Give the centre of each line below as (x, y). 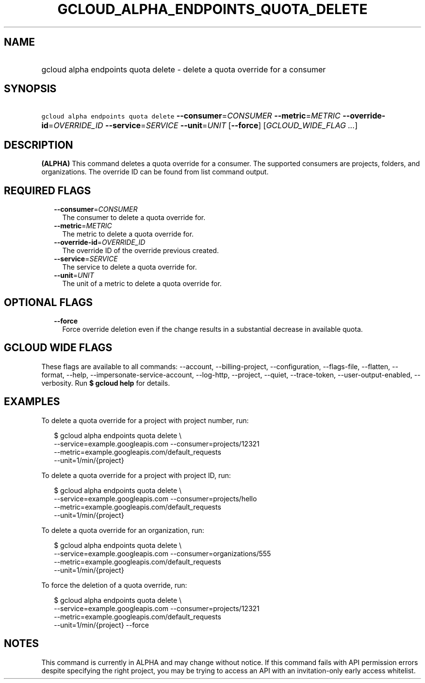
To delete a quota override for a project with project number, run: (145, 420)
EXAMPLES (32, 402)
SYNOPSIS (30, 89)
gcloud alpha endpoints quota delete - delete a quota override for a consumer (184, 69)
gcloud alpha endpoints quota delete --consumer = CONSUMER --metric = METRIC (191, 116)
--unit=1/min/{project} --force (101, 625)
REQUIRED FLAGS (48, 190)
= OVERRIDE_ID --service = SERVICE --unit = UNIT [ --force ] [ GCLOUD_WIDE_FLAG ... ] (203, 126)
